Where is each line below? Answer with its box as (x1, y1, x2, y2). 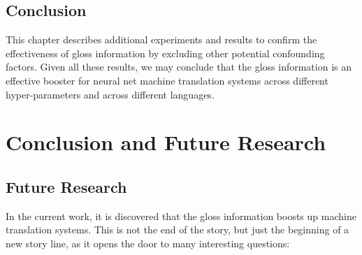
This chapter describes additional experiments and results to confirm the (6, 32, 317, 47)
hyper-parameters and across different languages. (6, 87, 215, 101)
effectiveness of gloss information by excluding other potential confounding (6, 45, 325, 60)
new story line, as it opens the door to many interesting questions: (6, 235, 290, 250)
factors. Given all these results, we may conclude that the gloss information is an (6, 59, 352, 74)
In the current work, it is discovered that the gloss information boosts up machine (6, 208, 356, 223)
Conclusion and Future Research (6, 128, 326, 156)
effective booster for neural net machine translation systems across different (6, 73, 328, 87)
